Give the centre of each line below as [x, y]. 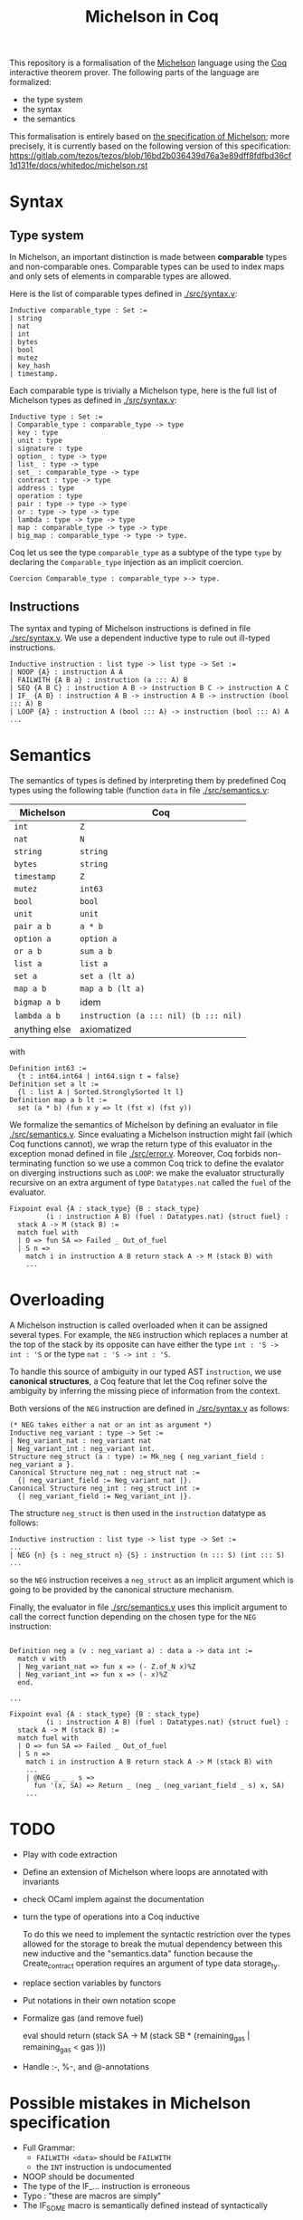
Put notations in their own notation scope [99, 2000]
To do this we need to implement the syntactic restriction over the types [156, 1934]
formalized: [30, 82]
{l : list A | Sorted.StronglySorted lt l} [100, 1092]
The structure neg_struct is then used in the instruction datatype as [138, 1513]
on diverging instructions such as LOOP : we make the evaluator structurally [147, 1172]
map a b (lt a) [113, 988]
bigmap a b [37, 1002]
